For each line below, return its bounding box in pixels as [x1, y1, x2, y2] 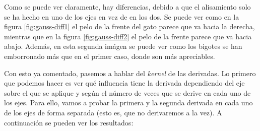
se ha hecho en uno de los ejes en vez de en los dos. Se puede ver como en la [4, 11, 239, 22]
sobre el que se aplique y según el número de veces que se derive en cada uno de [4, 87, 251, 98]
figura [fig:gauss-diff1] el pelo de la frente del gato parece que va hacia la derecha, [4, 21, 255, 32]
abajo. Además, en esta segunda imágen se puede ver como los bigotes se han [4, 41, 242, 51]
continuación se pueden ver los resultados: [4, 117, 134, 127]
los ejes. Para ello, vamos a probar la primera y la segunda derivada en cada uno [4, 97, 253, 108]
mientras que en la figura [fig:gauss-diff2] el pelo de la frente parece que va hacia [4, 31, 252, 41]
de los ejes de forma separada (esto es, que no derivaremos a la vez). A [4, 107, 222, 117]
